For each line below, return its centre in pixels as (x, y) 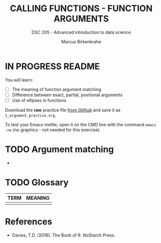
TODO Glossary (37, 182)
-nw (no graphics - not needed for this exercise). (53, 130)
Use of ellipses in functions (39, 100)
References (29, 221)
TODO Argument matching (59, 149)
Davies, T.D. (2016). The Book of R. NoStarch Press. (64, 235)
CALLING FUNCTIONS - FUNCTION (81, 9)
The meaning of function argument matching (57, 89)
